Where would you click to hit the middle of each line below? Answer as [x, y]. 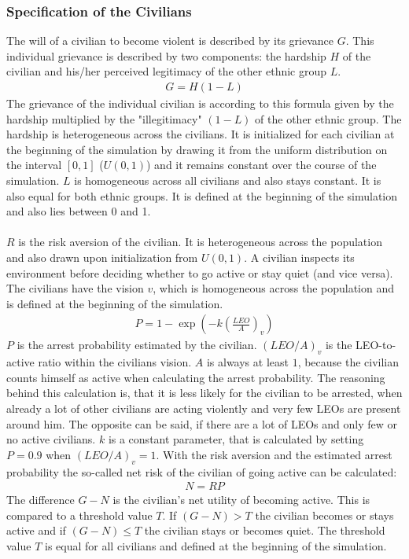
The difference [41, 500]
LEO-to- [376, 345]
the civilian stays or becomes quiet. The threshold [265, 530]
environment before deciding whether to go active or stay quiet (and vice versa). [200, 272]
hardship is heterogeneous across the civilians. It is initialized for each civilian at [201, 134]
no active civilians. [51, 439]
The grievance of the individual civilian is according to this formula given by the [200, 103]
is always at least [247, 362]
